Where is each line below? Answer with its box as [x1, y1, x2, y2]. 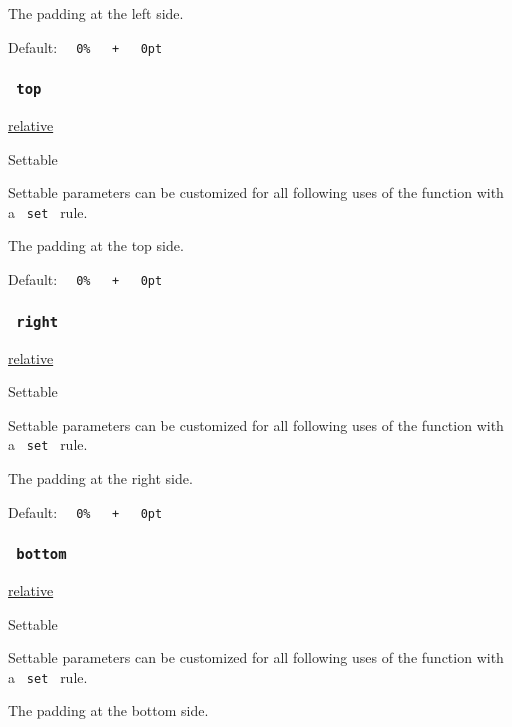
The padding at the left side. [8, 3, 184, 23]
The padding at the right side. [8, 467, 193, 488]
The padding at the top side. [8, 235, 184, 256]
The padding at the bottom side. [8, 700, 209, 721]
